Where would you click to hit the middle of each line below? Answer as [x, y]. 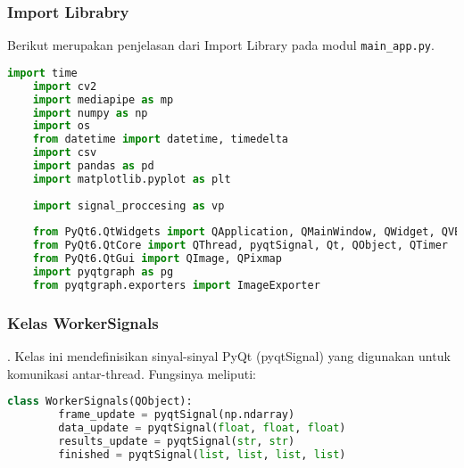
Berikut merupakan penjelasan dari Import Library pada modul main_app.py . [221, 45]
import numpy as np [90, 113]
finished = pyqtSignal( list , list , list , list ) [202, 454]
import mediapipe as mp [103, 99]
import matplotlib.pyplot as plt [132, 179]
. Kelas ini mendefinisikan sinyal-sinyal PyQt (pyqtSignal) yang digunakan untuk [229, 355]
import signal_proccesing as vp [128, 205]
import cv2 [65, 86]
